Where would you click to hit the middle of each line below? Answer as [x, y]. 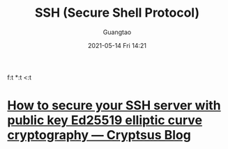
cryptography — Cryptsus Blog [99, 135]
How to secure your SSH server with [114, 105]
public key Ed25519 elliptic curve [105, 120]
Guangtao [117, 32]
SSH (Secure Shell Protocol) [117, 13]
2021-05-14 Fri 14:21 [117, 45]
